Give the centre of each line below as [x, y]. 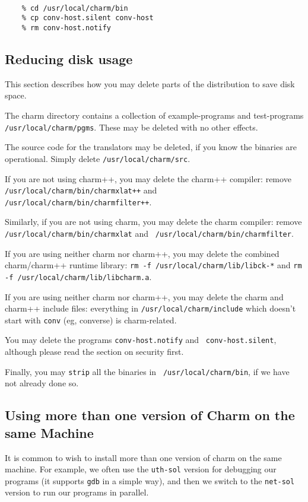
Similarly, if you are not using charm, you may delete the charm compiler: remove [153, 222]
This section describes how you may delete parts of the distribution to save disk [150, 83]
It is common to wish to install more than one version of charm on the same [143, 457]
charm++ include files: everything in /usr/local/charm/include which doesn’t [150, 308]
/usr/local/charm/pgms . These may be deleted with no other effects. [131, 127]
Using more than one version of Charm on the [150, 415]
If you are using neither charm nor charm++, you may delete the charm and [144, 296]
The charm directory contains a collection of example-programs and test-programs [154, 115]
